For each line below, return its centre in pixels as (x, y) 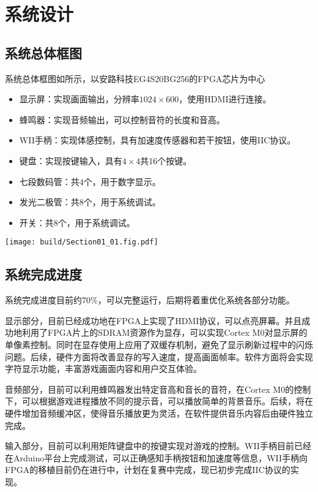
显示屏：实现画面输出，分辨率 (79, 99)
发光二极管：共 (49, 202)
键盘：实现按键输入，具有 (71, 160)
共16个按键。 (166, 160)
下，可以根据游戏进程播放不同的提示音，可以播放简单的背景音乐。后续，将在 (159, 401)
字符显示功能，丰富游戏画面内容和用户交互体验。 (103, 369)
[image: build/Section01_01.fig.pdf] (82, 242)
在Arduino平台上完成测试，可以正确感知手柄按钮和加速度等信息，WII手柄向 (157, 457)
